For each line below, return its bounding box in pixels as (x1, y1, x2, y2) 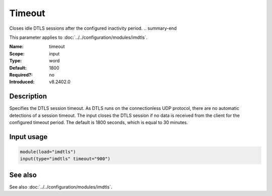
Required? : (9, 72, 33, 78)
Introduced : (9, 79, 35, 85)
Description (9, 92, 47, 101)
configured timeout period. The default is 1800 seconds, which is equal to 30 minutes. (9, 119, 188, 125)
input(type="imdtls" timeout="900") (20, 156, 111, 162)
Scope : (9, 50, 25, 56)
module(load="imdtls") (20, 149, 76, 155)
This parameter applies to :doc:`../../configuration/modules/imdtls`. (9, 34, 148, 40)
